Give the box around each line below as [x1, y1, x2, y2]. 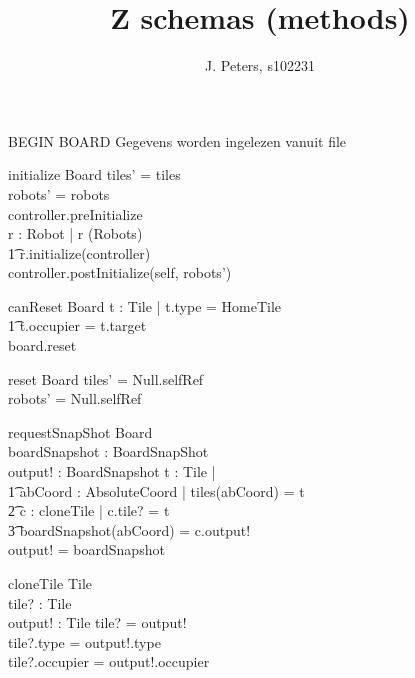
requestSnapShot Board [8, 421, 153, 442]
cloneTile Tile [8, 573, 92, 593]
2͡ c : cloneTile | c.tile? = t [8, 500, 170, 521]
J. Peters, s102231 [205, 55, 315, 76]
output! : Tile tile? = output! [8, 612, 187, 633]
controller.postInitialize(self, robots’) [8, 262, 232, 283]
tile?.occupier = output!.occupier [8, 651, 210, 672]
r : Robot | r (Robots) [8, 223, 143, 244]
